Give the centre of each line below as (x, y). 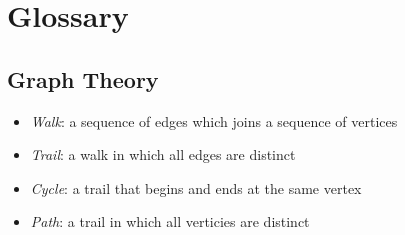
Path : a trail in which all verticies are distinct (170, 221)
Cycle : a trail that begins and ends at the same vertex (196, 187)
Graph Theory (83, 78)
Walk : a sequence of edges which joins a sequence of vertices (214, 120)
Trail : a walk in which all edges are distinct (163, 154)
